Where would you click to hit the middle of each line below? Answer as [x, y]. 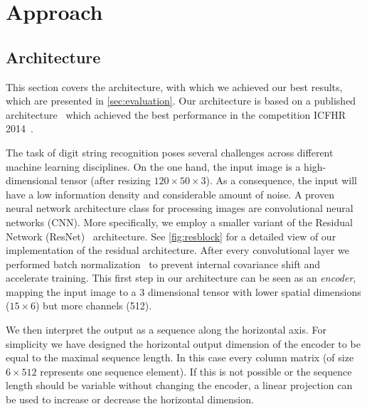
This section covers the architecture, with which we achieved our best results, [174, 86]
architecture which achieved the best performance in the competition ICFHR [176, 114]
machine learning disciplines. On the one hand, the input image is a [153, 166]
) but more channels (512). [94, 306]
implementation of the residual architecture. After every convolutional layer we [177, 250]
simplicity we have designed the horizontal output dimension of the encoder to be [183, 343]
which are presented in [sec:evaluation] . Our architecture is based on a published [181, 101]
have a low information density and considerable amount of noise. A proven [170, 194]
